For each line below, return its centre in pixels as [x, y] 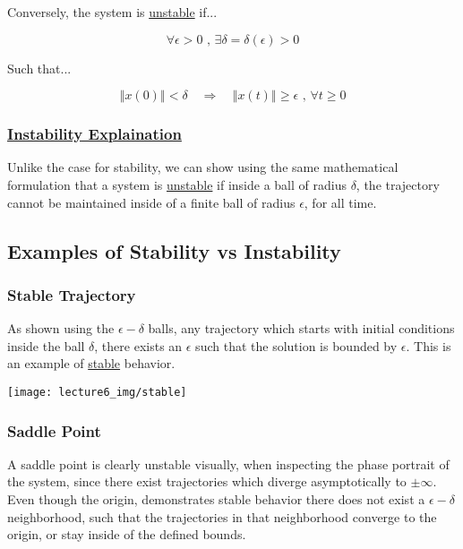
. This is [429, 345]
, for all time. [340, 202]
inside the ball [46, 345]
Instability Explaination [94, 134]
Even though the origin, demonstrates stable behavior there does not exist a [216, 499]
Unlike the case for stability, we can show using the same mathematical [203, 167]
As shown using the [61, 328]
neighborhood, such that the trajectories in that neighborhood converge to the [222, 516]
